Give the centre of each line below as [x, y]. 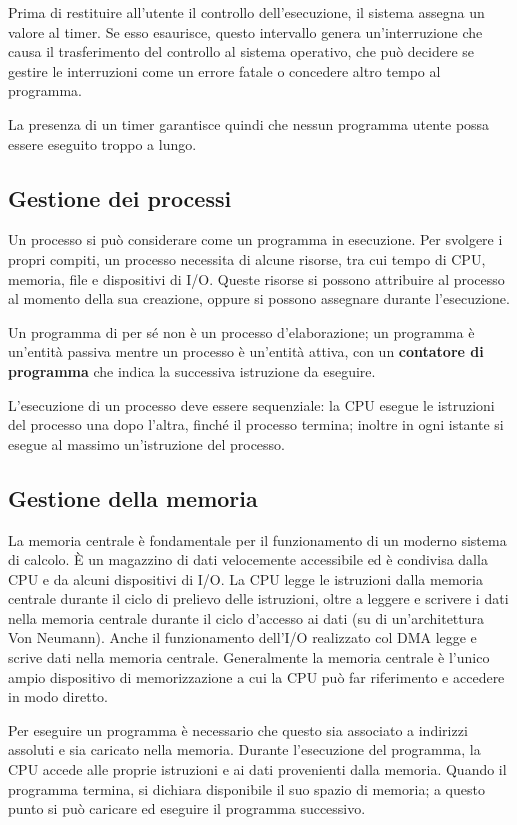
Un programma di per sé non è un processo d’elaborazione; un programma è [241, 331]
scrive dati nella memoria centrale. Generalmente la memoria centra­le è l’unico [249, 657]
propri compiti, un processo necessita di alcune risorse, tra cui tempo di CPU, [247, 258]
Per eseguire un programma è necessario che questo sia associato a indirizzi [238, 729]
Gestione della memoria [133, 497]
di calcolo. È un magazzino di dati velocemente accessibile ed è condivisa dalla [248, 559]
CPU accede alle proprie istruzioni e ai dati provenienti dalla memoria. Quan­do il [257, 769]
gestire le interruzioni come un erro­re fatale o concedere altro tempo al [224, 70]
